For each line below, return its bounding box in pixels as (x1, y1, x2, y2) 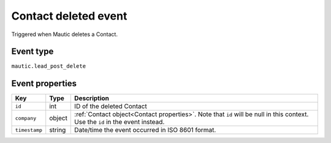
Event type (11, 46, 54, 57)
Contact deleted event (11, 9, 127, 23)
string (49, 126, 66, 134)
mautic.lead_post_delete (11, 63, 86, 70)
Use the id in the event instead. (74, 118, 165, 127)
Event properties (11, 78, 77, 89)
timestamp (15, 127, 43, 133)
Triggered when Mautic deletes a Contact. (11, 31, 118, 38)
